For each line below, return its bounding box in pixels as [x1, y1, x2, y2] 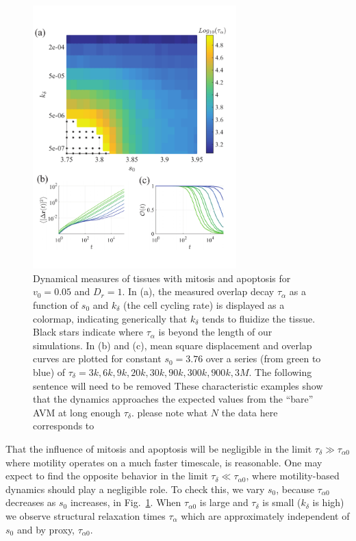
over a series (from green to [205, 351, 321, 366]
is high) [312, 495, 344, 509]
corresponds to [33, 418, 94, 433]
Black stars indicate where [33, 325, 144, 339]
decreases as [5, 495, 56, 509]
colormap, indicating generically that [33, 311, 188, 325]
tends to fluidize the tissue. [202, 311, 316, 325]
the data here [221, 405, 278, 419]
